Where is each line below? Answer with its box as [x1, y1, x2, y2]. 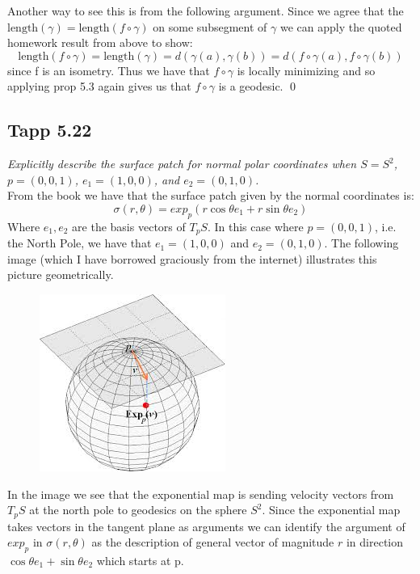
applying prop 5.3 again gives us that [7, 78, 191, 95]
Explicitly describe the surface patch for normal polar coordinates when [7, 155, 357, 172]
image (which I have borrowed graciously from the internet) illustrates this [7, 250, 377, 267]
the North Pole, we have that [7, 234, 152, 251]
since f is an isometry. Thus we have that [7, 61, 210, 78]
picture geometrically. [7, 266, 114, 283]
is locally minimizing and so [237, 61, 376, 78]
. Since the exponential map [262, 501, 401, 518]
